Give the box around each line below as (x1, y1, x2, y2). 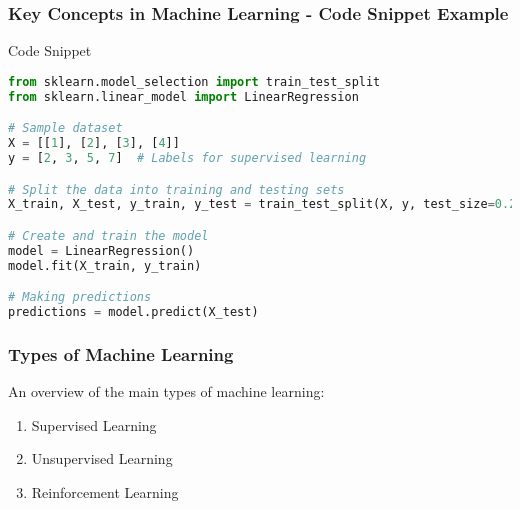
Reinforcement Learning (31, 481, 179, 502)
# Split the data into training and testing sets (8, 182, 345, 197)
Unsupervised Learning (31, 448, 173, 469)
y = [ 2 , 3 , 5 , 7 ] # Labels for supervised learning (8, 150, 367, 165)
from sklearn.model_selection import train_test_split (8, 74, 381, 89)
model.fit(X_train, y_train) (8, 258, 202, 273)
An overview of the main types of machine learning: (8, 381, 325, 402)
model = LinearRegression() (8, 243, 195, 258)
